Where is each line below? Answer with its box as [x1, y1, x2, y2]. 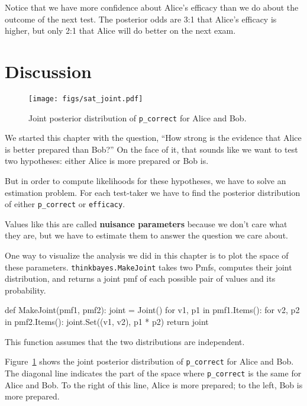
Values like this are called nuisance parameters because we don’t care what [5, 217, 287, 230]
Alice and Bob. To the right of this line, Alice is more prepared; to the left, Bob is [5, 378, 303, 391]
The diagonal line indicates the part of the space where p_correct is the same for [5, 366, 302, 379]
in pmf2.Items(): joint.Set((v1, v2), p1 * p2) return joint [5, 315, 209, 328]
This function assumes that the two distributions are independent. [5, 335, 245, 347]
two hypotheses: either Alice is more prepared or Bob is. [5, 154, 209, 167]
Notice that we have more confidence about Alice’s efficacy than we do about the [5, 1, 299, 13]
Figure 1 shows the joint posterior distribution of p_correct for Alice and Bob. [5, 355, 294, 368]
